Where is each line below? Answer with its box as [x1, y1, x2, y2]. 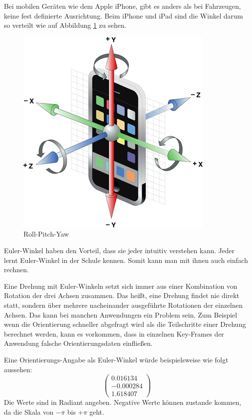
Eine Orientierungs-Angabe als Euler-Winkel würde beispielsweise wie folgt [4, 354, 229, 364]
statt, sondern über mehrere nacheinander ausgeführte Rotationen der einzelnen [4, 300, 243, 310]
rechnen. [4, 264, 29, 275]
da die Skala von [4, 406, 54, 417]
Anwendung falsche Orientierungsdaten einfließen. [4, 338, 153, 348]
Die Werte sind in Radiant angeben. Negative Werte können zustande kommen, [4, 397, 241, 407]
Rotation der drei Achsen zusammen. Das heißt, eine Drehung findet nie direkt [4, 290, 240, 300]
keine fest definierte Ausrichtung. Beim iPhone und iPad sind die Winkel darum [4, 10, 243, 20]
